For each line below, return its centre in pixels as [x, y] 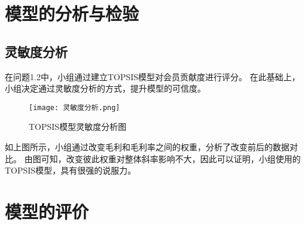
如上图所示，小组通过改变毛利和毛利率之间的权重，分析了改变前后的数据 [147, 147]
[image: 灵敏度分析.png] [74, 107]
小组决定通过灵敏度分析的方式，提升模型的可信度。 [105, 88]
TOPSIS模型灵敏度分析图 [78, 127]
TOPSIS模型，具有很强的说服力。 [71, 170]
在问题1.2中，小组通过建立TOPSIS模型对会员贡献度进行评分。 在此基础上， [152, 76]
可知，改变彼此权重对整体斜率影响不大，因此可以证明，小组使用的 [171, 158]
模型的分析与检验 [72, 13]
